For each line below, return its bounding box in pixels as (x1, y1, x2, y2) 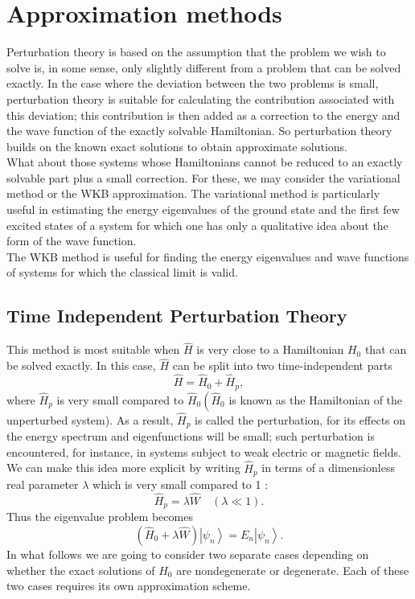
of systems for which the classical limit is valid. (6, 264, 238, 281)
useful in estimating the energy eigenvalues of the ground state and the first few (6, 201, 400, 218)
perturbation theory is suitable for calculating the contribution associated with (6, 90, 395, 107)
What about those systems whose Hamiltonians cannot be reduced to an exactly (6, 154, 403, 170)
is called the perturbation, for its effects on (195, 411, 406, 428)
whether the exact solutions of (6, 561, 155, 578)
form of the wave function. (6, 232, 137, 249)
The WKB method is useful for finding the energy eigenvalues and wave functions (6, 248, 409, 265)
